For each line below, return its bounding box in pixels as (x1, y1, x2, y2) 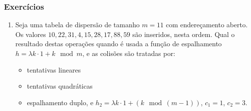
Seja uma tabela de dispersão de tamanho (15, 19, 140, 30)
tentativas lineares (27, 64, 81, 74)
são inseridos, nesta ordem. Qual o (132, 29, 235, 39)
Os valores (15, 29, 46, 39)
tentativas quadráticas (27, 81, 93, 91)
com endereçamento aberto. (166, 19, 248, 30)
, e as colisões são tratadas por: (82, 48, 175, 58)
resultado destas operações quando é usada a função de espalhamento (15, 38, 222, 49)
